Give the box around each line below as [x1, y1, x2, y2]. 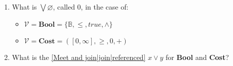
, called [53, 2, 75, 12]
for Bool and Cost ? [166, 51, 229, 62]
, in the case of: [81, 2, 129, 12]
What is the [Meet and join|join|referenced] [12, 51, 146, 62]
